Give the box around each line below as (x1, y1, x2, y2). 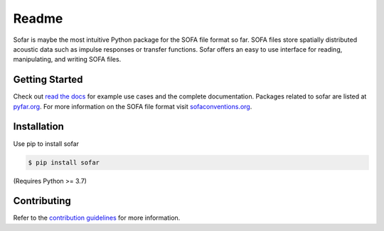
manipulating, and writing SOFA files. (13, 55, 122, 64)
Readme (13, 11, 63, 26)
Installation (13, 120, 64, 133)
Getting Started (13, 74, 83, 86)
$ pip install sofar (28, 158, 100, 167)
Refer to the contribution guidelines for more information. (13, 213, 181, 222)
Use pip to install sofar (13, 139, 80, 148)
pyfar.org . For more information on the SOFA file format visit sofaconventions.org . (13, 102, 252, 111)
